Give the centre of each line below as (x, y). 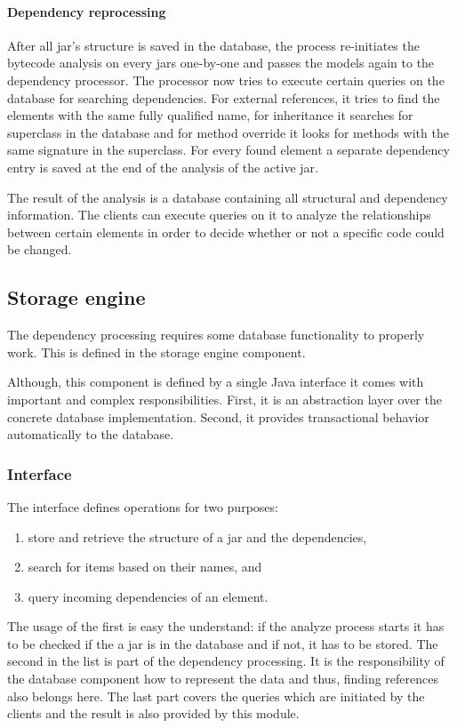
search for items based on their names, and (145, 567)
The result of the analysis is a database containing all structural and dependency (228, 197)
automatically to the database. (91, 434)
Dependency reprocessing (87, 11)
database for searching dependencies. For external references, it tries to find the (224, 97)
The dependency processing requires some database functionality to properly (216, 335)
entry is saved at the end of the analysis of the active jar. (163, 167)
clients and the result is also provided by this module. (153, 713)
